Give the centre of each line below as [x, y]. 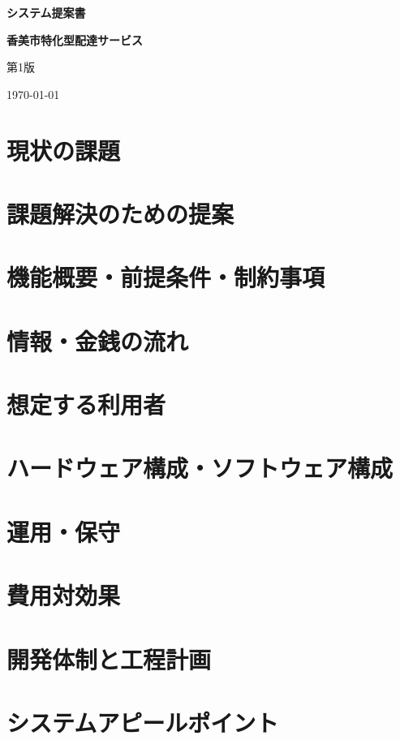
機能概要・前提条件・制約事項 [166, 277]
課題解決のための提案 [120, 213]
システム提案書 [46, 12]
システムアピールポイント [143, 722]
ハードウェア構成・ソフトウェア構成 [200, 468]
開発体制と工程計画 [109, 658]
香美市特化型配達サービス [75, 39]
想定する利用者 [86, 404]
